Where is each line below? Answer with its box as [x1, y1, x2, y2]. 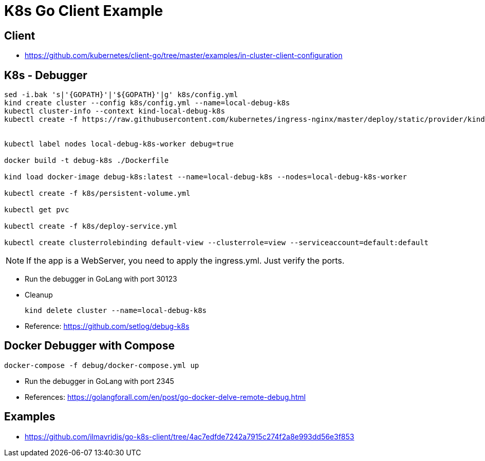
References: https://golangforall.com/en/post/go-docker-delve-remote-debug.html [25, 392, 306, 401]
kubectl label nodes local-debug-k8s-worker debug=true [4, 140, 234, 149]
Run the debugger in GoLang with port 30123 [25, 274, 177, 284]
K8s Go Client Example [4, 2, 163, 20]
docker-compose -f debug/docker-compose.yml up [4, 361, 199, 370]
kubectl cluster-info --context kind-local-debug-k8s [4, 107, 225, 116]
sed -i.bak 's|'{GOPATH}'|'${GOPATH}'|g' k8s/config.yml [4, 90, 238, 99]
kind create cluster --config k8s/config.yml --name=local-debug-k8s [4, 99, 290, 107]
